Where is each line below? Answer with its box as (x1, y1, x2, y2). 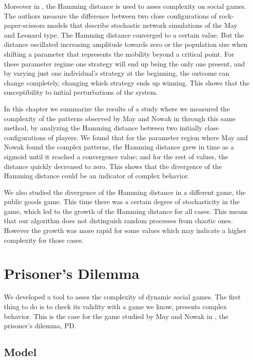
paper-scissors (4, 20, 45, 30)
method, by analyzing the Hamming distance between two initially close (4, 123, 219, 133)
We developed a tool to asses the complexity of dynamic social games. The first (4, 292, 241, 302)
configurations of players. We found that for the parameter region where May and (4, 132, 248, 142)
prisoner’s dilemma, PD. (4, 320, 77, 331)
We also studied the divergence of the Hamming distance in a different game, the (4, 187, 246, 197)
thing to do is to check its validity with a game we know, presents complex (4, 301, 227, 311)
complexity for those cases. (4, 234, 84, 245)
